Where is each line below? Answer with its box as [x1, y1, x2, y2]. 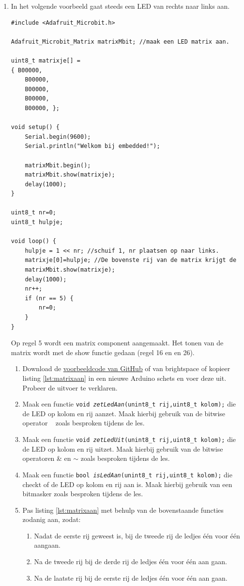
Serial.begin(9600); [25, 133, 91, 140]
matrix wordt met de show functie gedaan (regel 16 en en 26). [11, 347, 195, 357]
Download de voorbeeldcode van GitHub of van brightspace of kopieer [22, 363, 230, 374]
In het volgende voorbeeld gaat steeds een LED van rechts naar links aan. [11, 1, 230, 11]
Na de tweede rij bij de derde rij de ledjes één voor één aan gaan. [34, 556, 227, 567]
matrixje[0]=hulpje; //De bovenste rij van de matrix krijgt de [25, 257, 237, 264]
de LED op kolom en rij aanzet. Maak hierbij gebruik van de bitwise [22, 408, 226, 418]
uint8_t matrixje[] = [11, 57, 80, 64]
